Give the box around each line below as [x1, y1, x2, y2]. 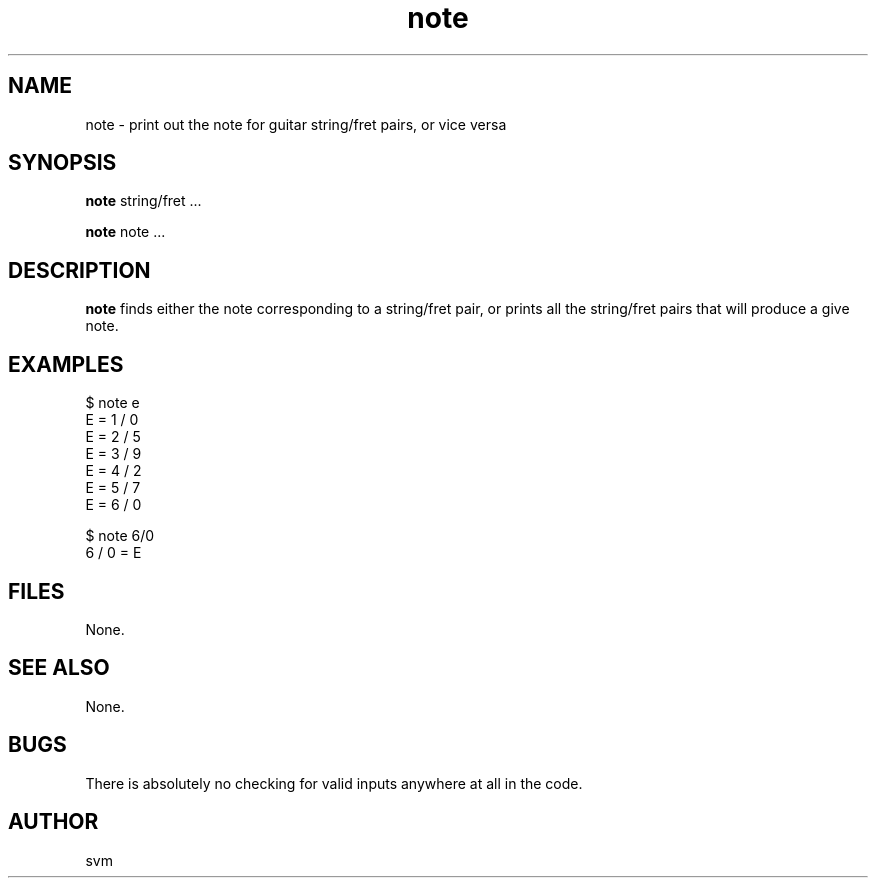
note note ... [85, 223, 166, 241]
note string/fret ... [85, 192, 202, 210]
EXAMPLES [8, 351, 124, 377]
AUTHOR [8, 809, 99, 835]
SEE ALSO [8, 655, 110, 681]
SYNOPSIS [8, 150, 117, 176]
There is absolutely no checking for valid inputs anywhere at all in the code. [85, 774, 583, 792]
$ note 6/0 [85, 527, 155, 545]
